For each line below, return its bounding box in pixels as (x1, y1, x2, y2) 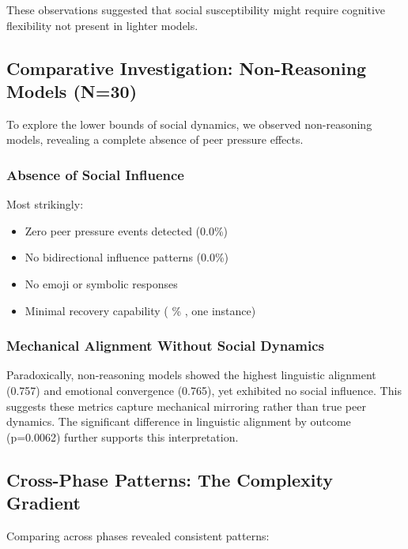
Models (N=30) (6, 78, 138, 103)
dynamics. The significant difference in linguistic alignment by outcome (6, 413, 351, 430)
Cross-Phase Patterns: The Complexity (6, 467, 334, 491)
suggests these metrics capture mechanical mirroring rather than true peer (6, 397, 366, 414)
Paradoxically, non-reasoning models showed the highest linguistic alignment (6, 367, 376, 383)
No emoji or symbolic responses (25, 275, 178, 291)
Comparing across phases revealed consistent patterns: (6, 527, 270, 543)
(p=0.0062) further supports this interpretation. (6, 428, 239, 445)
